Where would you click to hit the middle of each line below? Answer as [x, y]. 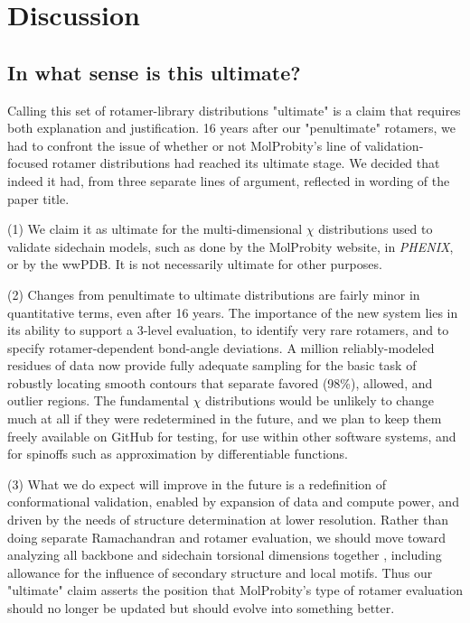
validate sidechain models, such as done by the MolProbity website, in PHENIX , [230, 246]
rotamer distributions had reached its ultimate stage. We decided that [246, 163]
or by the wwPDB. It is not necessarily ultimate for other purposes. [195, 264]
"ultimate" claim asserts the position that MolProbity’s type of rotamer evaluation [235, 590]
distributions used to [376, 229]
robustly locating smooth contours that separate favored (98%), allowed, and [220, 382]
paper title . [38, 198]
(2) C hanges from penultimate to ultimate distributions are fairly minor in [214, 294]
